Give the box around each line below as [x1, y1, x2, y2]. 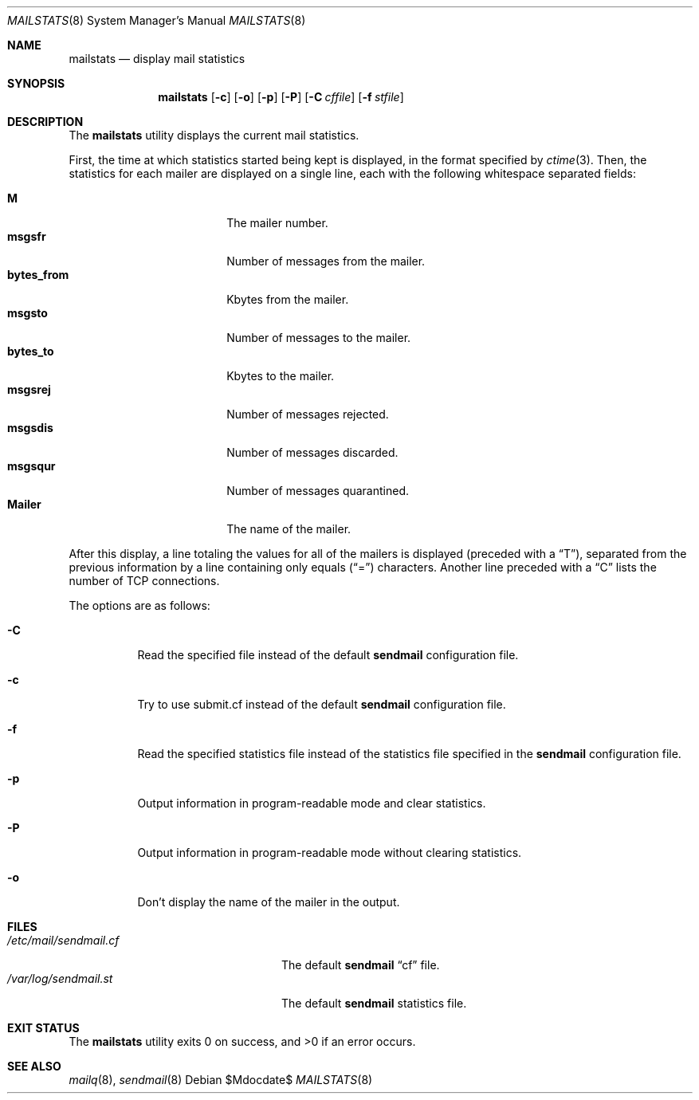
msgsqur [7, 459, 56, 473]
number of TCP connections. [69, 574, 220, 587]
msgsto [7, 306, 48, 320]
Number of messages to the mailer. [226, 331, 411, 344]
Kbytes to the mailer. [226, 369, 335, 383]
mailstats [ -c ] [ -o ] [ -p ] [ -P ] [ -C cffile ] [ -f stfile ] [158, 90, 404, 104]
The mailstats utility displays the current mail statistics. [69, 128, 359, 142]
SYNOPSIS [7, 77, 65, 90]
